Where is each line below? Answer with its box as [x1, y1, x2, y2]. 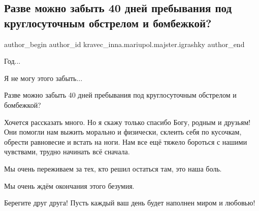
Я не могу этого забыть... [4, 72, 83, 83]
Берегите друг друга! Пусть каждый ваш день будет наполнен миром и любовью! [4, 197, 255, 208]
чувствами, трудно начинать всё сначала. [4, 146, 130, 157]
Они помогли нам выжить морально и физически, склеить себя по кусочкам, [4, 126, 242, 137]
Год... [4, 56, 21, 66]
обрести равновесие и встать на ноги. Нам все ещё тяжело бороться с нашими [4, 136, 247, 147]
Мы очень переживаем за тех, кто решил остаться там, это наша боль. [4, 163, 222, 174]
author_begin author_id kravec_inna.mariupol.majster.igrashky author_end [4, 38, 245, 49]
